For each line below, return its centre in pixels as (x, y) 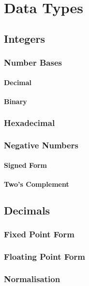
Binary (15, 101)
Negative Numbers (41, 145)
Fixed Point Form (39, 234)
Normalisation (32, 278)
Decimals (27, 210)
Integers (24, 38)
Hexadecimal (30, 123)
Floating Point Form (44, 256)
